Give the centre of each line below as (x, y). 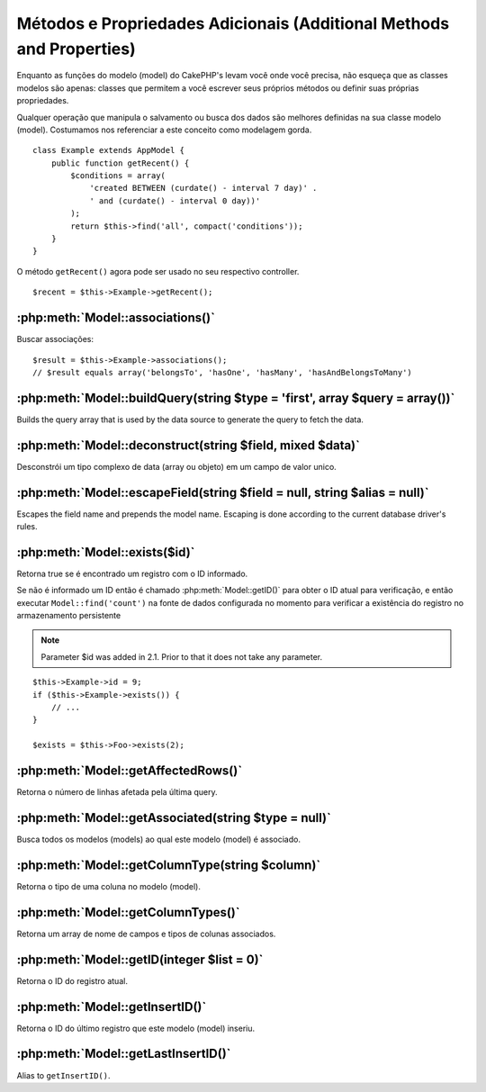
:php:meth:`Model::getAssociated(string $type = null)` (174, 818)
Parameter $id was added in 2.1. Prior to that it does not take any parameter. (182, 656)
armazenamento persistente (69, 616)
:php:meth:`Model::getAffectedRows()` (130, 771)
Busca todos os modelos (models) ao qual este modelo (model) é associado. (159, 839)
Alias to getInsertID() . (64, 1075)
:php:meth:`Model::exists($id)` (106, 552)
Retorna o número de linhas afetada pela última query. (117, 792)
